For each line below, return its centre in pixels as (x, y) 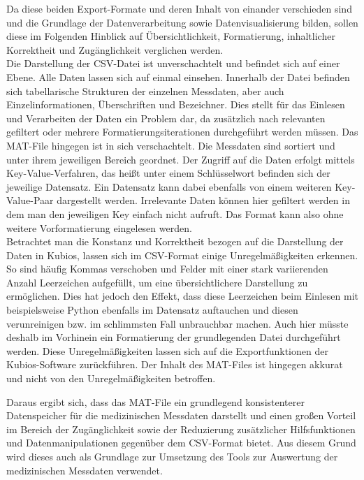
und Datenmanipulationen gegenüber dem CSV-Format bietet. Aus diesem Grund (181, 443)
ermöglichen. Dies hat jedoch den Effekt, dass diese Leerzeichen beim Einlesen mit (183, 296)
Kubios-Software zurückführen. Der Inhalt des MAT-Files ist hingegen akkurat (175, 364)
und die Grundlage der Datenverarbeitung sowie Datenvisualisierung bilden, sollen (182, 22)
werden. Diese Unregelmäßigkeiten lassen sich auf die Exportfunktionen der (167, 350)
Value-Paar (30, 200)
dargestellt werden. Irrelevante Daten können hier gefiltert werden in (203, 200)
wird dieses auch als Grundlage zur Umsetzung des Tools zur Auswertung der (172, 456)
